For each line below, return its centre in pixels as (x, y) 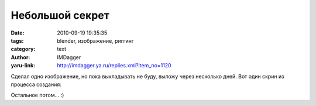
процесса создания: (36, 84)
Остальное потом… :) (37, 95)
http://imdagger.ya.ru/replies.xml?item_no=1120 (114, 66)
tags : (17, 40)
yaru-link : (23, 66)
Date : (18, 33)
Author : (20, 57)
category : (23, 49)
